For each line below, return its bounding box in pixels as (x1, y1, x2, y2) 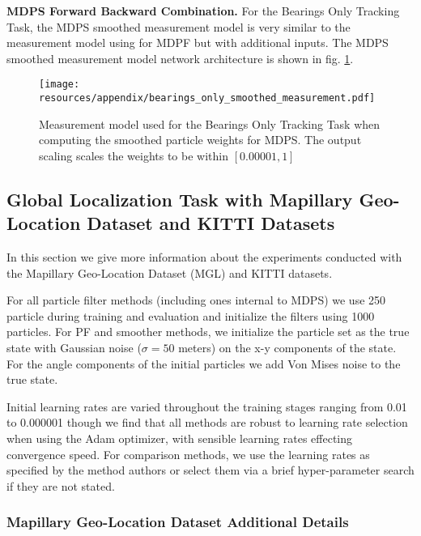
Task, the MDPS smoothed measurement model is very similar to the (6, 18, 351, 35)
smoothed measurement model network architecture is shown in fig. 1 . (6, 49, 354, 66)
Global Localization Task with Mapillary (6, 186, 353, 211)
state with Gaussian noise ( (6, 339, 142, 356)
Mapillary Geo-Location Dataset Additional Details (6, 512, 349, 532)
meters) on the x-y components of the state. (178, 339, 397, 356)
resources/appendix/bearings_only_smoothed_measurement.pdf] (39, 92, 376, 104)
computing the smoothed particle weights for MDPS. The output (39, 131, 362, 148)
